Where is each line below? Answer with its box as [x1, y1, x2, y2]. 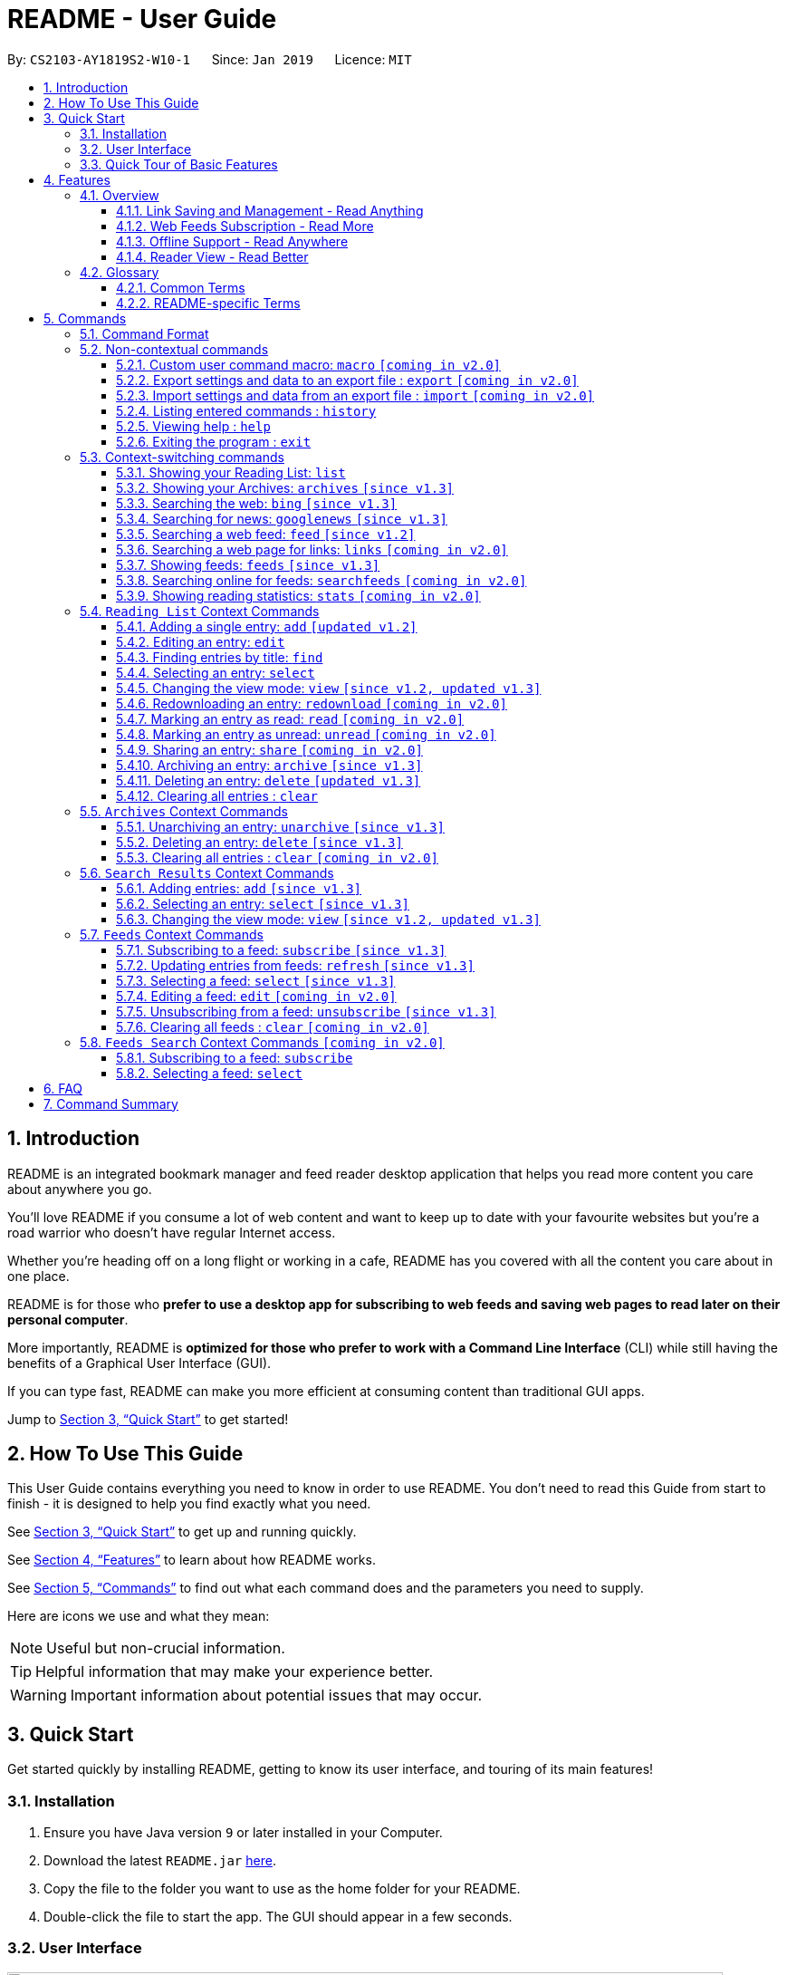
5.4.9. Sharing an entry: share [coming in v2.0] [116, 741, 423, 757]
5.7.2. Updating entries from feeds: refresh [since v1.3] [116, 957, 475, 973]
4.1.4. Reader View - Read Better [116, 248, 309, 265]
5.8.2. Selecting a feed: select [116, 1065, 303, 1081]
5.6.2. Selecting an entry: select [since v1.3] [116, 895, 409, 911]
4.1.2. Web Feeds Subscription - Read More [116, 217, 374, 234]
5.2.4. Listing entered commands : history [116, 402, 377, 419]
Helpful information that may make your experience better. [35, 1662, 434, 1681]
